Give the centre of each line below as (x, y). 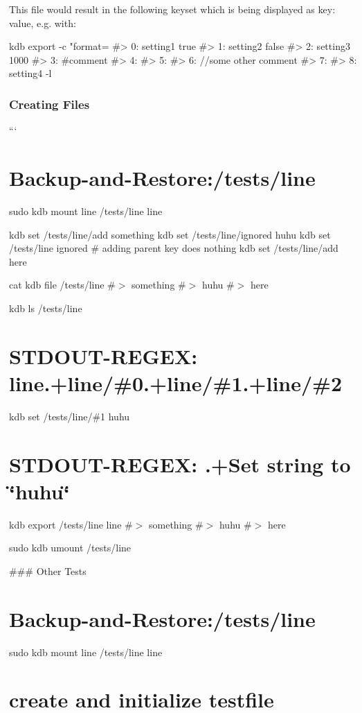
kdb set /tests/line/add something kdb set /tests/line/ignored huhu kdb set (170, 234)
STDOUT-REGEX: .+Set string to (180, 464)
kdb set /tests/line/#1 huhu (70, 416)
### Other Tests (48, 570)
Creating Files (49, 104)
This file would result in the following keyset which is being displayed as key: (172, 9)
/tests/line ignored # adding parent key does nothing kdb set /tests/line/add (174, 248)
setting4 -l (30, 73)
